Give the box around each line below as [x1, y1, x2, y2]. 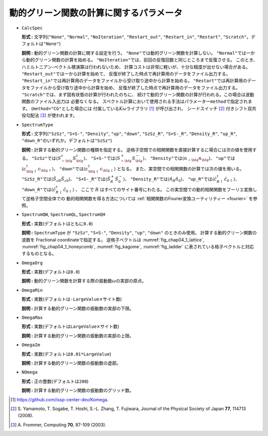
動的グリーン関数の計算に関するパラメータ [9, 7, 183, 18]
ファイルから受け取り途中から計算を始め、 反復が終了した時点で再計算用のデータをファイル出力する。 [30, 84, 240, 90]
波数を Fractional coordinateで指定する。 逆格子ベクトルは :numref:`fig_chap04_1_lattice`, [21, 236, 204, 243]
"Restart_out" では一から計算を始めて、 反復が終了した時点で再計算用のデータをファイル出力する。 [21, 71, 231, 76]
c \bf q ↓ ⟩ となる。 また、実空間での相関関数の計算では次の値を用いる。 [100, 165, 244, 173]
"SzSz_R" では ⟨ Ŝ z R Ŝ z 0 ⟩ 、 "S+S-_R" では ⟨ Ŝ [21, 176, 111, 183]
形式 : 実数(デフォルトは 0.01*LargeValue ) [21, 351, 112, 357]
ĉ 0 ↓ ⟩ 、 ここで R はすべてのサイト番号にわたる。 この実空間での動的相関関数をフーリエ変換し [63, 186, 258, 194]
